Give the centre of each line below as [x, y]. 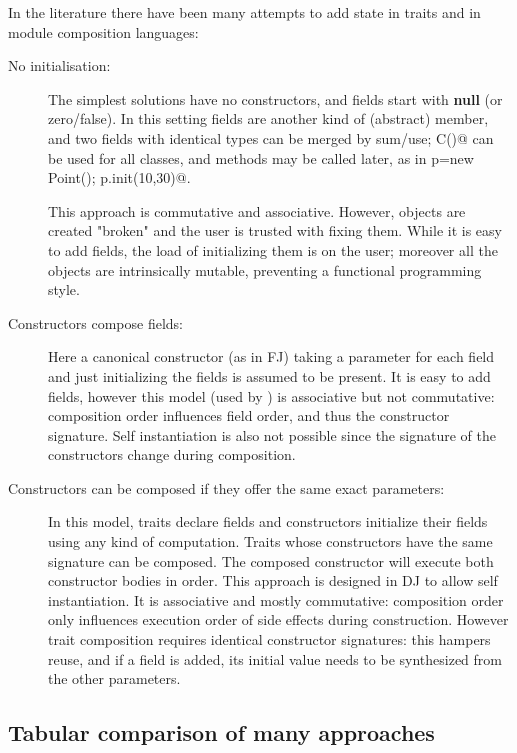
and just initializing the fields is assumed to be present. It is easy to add [269, 375]
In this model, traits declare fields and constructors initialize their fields [268, 521]
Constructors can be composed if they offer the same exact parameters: [226, 487]
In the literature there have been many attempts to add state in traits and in [244, 12]
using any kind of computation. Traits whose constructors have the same [270, 541]
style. [64, 289]
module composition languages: [103, 31]
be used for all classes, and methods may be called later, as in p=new [261, 157]
